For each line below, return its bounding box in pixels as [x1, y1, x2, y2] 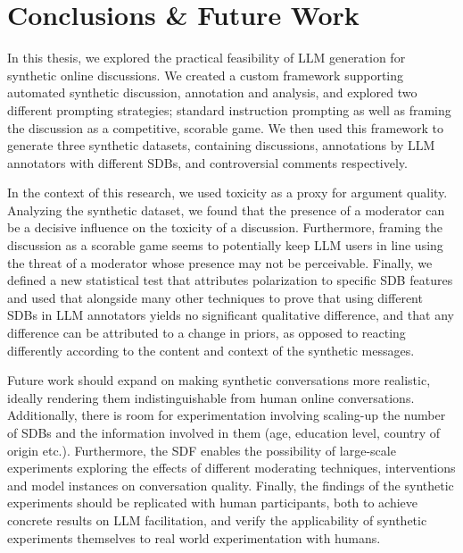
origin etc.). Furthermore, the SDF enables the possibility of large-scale [7, 440, 396, 459]
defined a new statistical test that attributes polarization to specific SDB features [7, 271, 453, 289]
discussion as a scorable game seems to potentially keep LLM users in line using [7, 236, 443, 255]
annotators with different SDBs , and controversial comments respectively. [7, 153, 408, 172]
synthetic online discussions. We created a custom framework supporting [7, 65, 404, 84]
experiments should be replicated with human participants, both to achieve [7, 493, 418, 512]
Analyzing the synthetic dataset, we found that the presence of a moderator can [7, 200, 445, 219]
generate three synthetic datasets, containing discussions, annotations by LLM [7, 136, 435, 155]
